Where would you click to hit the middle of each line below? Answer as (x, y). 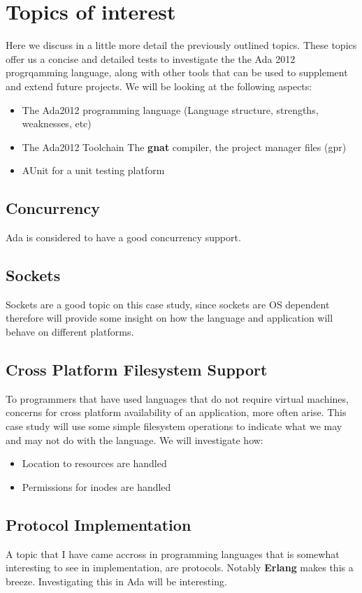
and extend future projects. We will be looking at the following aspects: (159, 86)
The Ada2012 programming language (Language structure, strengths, (170, 109)
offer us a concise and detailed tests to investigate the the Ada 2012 (151, 58)
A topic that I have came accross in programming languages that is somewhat (173, 553)
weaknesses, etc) (57, 123)
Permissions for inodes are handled (96, 486)
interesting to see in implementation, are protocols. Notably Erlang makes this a (180, 567)
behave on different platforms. (70, 332)
